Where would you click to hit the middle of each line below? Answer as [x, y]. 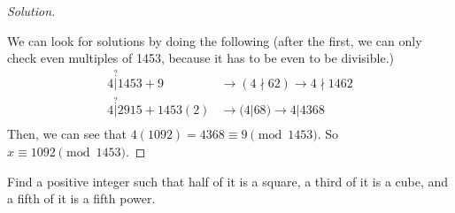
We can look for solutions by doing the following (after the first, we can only [215, 40]
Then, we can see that [67, 134]
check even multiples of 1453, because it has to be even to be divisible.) [201, 58]
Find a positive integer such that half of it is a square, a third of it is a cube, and [228, 181]
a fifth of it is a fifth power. [81, 198]
